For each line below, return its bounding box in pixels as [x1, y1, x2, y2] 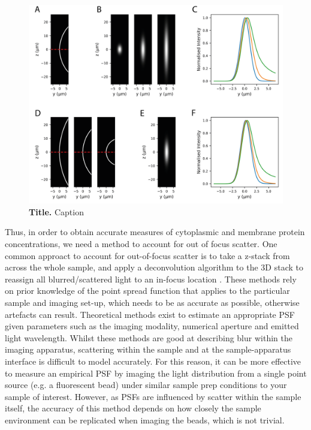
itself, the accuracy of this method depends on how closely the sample [5, 402, 261, 414]
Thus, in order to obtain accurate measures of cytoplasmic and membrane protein [5, 225, 305, 238]
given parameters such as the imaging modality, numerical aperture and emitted [5, 320, 299, 332]
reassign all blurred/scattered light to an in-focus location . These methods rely [5, 272, 297, 285]
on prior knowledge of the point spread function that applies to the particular [5, 284, 290, 297]
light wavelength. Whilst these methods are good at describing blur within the [5, 331, 292, 344]
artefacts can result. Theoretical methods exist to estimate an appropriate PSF [5, 308, 295, 320]
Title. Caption [29, 205, 84, 218]
